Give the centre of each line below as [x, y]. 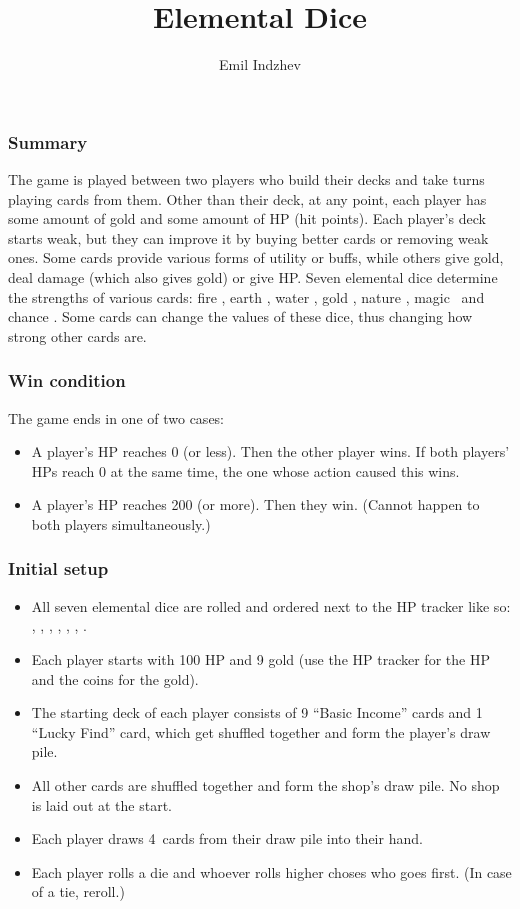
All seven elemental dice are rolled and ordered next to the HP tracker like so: [271, 605]
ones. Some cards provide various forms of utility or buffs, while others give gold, [256, 257]
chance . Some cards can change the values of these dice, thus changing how [240, 316]
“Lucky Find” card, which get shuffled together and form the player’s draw [261, 731]
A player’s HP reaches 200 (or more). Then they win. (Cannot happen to [255, 504]
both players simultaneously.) [121, 523]
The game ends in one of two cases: [116, 417]
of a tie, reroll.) [78, 891]
